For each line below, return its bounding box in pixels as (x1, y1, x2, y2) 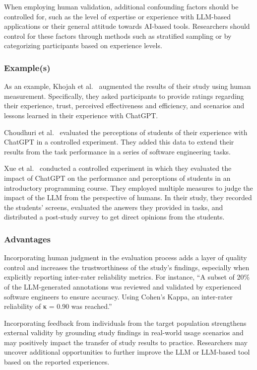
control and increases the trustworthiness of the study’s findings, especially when (4, 262, 250, 272)
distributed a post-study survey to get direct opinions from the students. (4, 212, 225, 222)
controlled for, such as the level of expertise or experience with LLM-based (4, 11, 231, 21)
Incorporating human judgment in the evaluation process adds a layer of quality (4, 252, 247, 263)
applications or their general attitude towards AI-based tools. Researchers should (4, 21, 250, 31)
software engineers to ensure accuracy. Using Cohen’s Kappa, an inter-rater (4, 291, 233, 301)
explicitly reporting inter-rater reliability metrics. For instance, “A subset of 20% (4, 272, 250, 282)
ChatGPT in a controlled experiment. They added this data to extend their (4, 137, 234, 147)
